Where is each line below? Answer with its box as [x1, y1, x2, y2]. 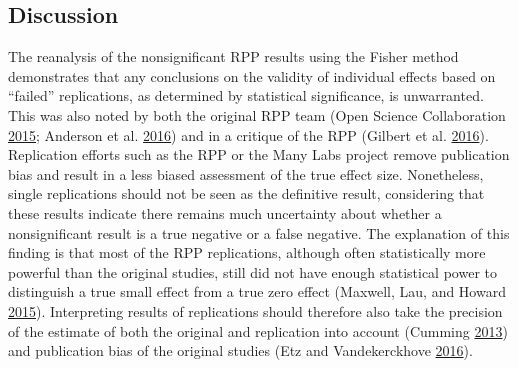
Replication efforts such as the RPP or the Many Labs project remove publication [8, 144, 510, 165]
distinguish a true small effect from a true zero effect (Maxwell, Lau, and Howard [8, 281, 506, 302]
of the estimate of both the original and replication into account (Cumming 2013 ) [8, 320, 508, 341]
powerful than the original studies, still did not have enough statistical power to [8, 261, 497, 282]
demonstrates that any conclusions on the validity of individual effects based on [8, 65, 496, 86]
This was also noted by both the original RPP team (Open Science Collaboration [8, 104, 506, 125]
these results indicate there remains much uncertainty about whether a [8, 202, 442, 223]
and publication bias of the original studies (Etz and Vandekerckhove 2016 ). [8, 340, 473, 361]
